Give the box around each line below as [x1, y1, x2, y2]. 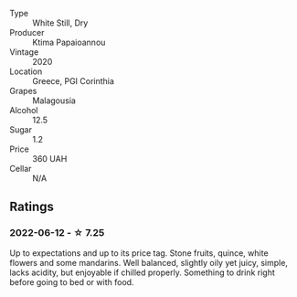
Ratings [9, 199, 55, 215]
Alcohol [9, 105, 38, 115]
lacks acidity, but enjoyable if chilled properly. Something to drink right [9, 267, 276, 278]
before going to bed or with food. [9, 276, 134, 287]
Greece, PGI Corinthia [32, 76, 114, 86]
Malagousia [32, 95, 76, 106]
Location [9, 66, 43, 77]
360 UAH [32, 154, 68, 164]
